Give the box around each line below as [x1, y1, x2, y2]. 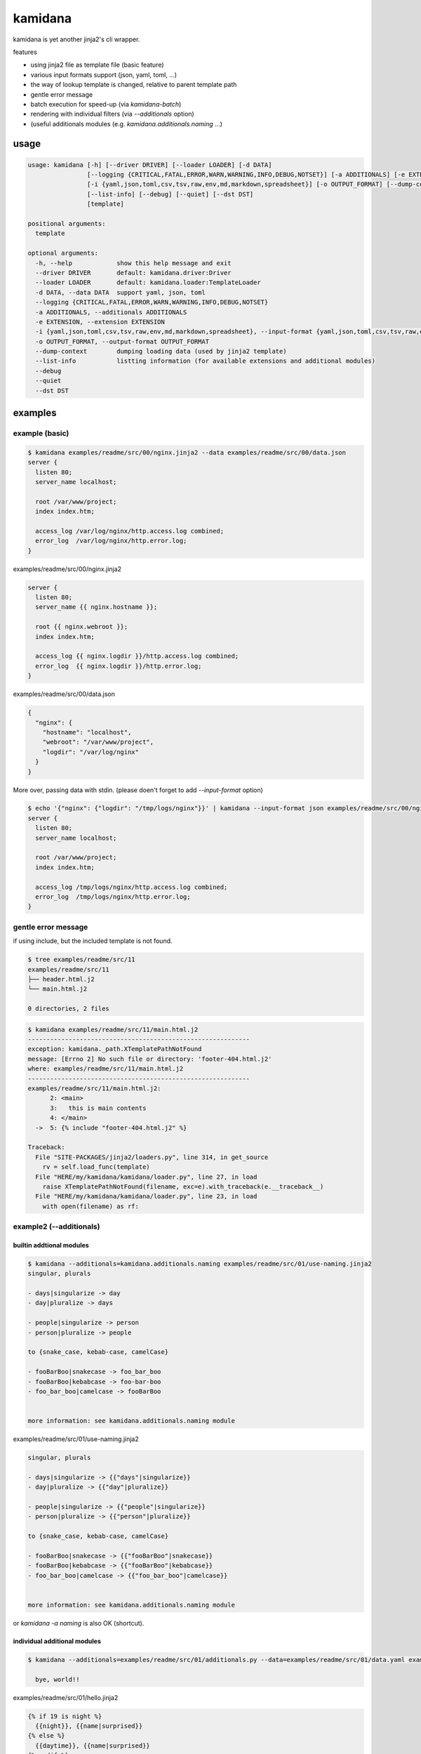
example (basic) [13, 429, 69, 438]
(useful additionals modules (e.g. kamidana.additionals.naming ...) [30, 119, 222, 128]
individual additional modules [13, 1637, 102, 1645]
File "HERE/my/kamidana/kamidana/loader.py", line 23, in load [35, 1193, 258, 1200]
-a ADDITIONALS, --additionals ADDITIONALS [35, 308, 187, 316]
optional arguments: [27, 249, 98, 257]
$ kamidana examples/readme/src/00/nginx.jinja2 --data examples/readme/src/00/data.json [27, 448, 347, 456]
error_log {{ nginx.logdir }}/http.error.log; [35, 662, 202, 670]
